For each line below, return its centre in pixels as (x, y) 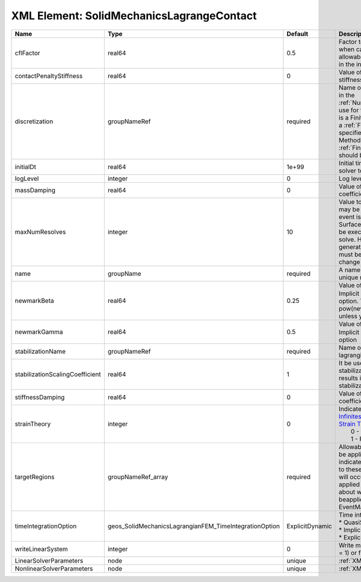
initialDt (25, 167)
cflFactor (27, 53)
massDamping (35, 190)
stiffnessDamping (40, 397)
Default (298, 34)
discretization (34, 121)
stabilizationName (40, 352)
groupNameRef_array (138, 477)
